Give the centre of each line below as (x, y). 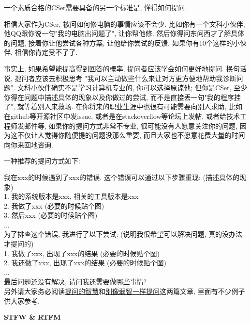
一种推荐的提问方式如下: (42, 161)
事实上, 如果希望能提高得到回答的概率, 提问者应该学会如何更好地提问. (114, 68)
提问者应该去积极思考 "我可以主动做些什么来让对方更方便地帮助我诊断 (125, 78)
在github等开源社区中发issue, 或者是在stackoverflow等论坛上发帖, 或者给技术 (122, 116)
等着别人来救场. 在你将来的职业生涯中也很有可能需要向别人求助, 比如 (133, 106)
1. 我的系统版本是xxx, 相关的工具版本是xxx (71, 196)
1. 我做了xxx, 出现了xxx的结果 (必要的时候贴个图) (82, 253)
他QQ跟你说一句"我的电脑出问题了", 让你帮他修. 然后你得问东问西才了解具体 (124, 33)
